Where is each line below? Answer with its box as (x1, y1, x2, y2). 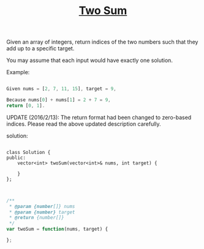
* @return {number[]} (9, 215, 64, 221)
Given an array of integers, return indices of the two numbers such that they (6, 38, 198, 46)
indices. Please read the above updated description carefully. (6, 120, 161, 128)
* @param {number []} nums (9, 203, 75, 209)
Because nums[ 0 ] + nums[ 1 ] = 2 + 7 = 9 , (6, 97, 111, 103)
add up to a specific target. (6, 45, 75, 52)
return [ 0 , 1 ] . (6, 102, 45, 109)
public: (6, 155, 26, 161)
